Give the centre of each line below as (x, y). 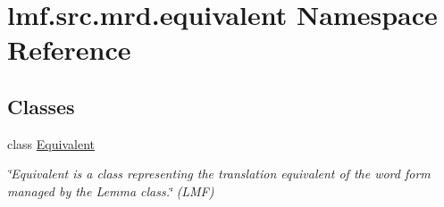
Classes (41, 106)
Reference (69, 50)
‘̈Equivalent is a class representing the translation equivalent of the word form (219, 174)
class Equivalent (51, 143)
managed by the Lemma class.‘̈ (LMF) (111, 190)
